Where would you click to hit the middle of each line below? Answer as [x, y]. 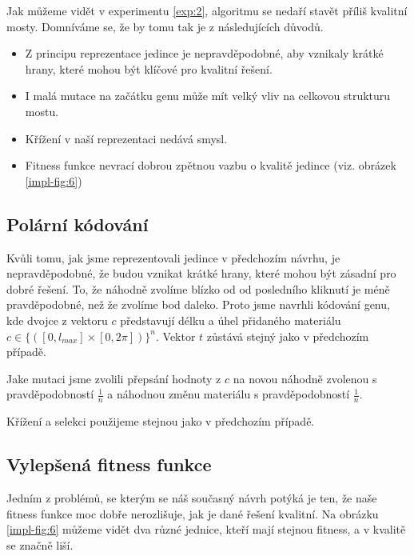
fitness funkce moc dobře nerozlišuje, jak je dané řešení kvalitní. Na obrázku [193, 513]
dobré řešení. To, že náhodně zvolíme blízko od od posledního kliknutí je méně [198, 288]
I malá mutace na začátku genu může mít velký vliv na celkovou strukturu [208, 96]
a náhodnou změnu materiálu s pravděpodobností [229, 394]
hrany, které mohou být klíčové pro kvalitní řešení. [149, 68]
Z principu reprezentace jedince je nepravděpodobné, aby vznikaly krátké [204, 53]
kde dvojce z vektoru [57, 320]
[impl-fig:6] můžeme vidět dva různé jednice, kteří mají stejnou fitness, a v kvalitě [206, 529]
